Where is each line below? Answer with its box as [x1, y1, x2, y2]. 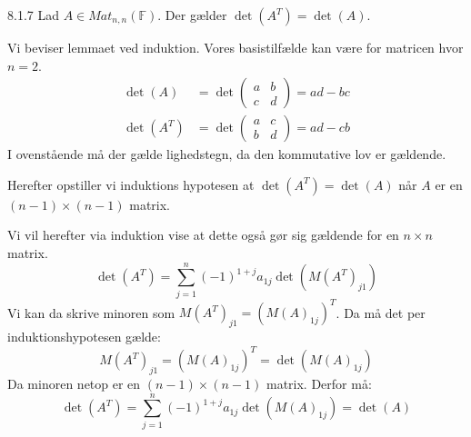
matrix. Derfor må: [266, 373, 372, 392]
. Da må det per [336, 303, 426, 322]
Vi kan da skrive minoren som [7, 303, 175, 322]
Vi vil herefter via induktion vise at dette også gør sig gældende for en [7, 225, 399, 244]
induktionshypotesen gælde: [7, 327, 161, 346]
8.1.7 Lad [7, 5, 59, 24]
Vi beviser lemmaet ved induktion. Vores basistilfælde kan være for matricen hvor [7, 38, 464, 56]
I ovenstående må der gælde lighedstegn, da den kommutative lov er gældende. [7, 144, 446, 164]
